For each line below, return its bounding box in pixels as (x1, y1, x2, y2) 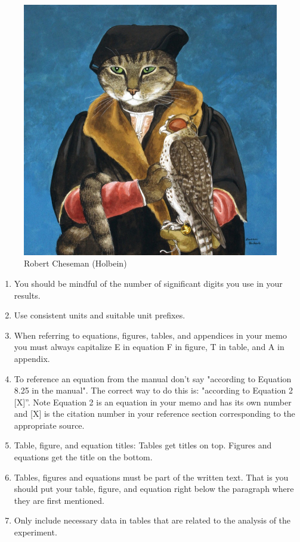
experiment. (14, 526, 57, 538)
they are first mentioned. (14, 494, 104, 506)
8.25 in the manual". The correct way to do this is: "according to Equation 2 (14, 384, 293, 397)
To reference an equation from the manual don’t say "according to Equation (14, 372, 292, 385)
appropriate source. (14, 419, 85, 431)
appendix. (14, 352, 50, 364)
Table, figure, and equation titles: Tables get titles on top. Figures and (14, 439, 272, 451)
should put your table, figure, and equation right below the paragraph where (14, 482, 294, 495)
